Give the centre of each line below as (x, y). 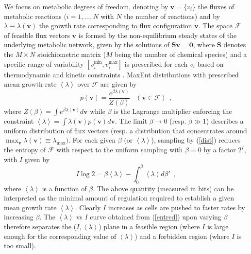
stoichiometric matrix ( (72, 54)
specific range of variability (44, 63)
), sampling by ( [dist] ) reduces (196, 140)
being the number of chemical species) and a (181, 54)
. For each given (92, 140)
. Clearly (88, 207)
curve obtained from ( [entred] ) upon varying (156, 217)
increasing (19, 217)
